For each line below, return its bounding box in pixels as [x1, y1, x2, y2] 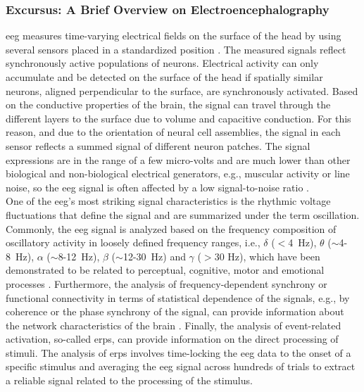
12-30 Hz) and [123, 248, 186, 263]
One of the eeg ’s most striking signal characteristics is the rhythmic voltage [6, 194, 331, 208]
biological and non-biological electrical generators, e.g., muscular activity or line [6, 166, 350, 181]
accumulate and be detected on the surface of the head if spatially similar [6, 70, 323, 84]
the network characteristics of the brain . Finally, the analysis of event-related [6, 317, 341, 332]
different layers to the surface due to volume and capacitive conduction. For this [6, 110, 351, 125]
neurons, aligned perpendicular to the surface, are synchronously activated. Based [6, 83, 358, 98]
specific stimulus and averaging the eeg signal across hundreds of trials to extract [6, 359, 356, 374]
